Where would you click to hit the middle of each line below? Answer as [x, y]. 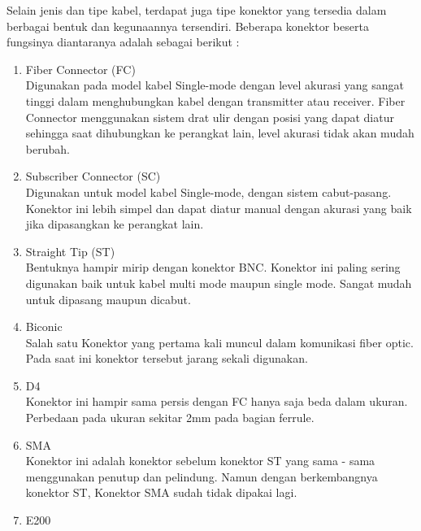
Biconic [44, 326]
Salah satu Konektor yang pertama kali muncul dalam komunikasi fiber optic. [219, 342]
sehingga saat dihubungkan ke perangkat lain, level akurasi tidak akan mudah [220, 133]
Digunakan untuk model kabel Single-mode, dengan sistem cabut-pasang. [208, 192]
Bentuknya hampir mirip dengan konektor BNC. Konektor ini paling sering [213, 267]
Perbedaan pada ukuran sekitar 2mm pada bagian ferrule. [170, 418]
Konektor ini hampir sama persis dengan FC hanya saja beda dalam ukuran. [217, 401]
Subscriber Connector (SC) [93, 176]
